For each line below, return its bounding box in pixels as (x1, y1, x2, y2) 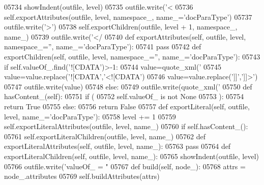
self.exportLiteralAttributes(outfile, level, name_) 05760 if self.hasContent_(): (4, 121, 248, 132)
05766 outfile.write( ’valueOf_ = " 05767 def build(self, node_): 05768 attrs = (4, 161, 246, 171)
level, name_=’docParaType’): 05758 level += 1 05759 (4, 111, 176, 121)
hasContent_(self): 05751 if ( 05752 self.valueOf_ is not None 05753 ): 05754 (4, 91, 244, 102)
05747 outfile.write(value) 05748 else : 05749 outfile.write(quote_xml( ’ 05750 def (4, 81, 252, 91)
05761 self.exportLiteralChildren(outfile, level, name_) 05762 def (4, 131, 206, 141)
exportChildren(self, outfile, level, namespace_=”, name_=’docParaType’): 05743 (4, 51, 260, 61)
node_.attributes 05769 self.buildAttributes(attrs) (4, 171, 160, 181)
